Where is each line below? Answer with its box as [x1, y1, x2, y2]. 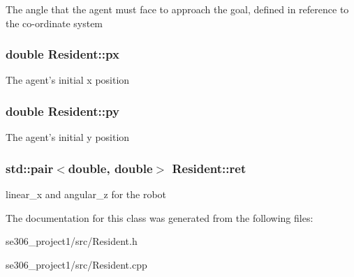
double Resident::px [6, 45, 119, 63]
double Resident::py [6, 102, 119, 119]
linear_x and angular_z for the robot [6, 187, 167, 202]
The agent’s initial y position [6, 130, 130, 144]
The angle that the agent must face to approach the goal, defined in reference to [6, 2, 349, 16]
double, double [68, 159, 153, 177]
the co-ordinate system [6, 15, 103, 30]
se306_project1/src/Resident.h [6, 234, 138, 248]
